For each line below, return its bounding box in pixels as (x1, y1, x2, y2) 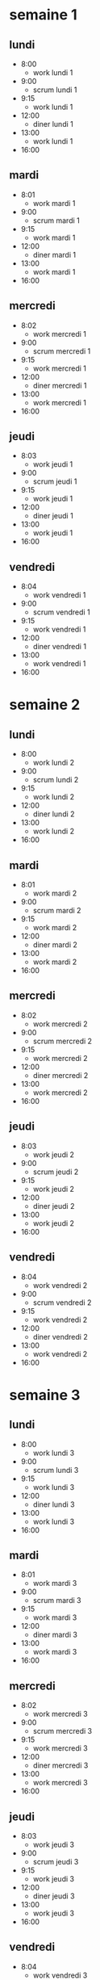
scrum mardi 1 (32, 216, 80, 225)
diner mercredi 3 (32, 1760, 89, 1770)
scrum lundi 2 (32, 775, 79, 785)
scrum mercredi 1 (32, 346, 91, 356)
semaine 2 (9, 696, 81, 714)
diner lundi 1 (32, 120, 73, 128)
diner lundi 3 (32, 1500, 75, 1509)
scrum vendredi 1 (32, 607, 91, 617)
